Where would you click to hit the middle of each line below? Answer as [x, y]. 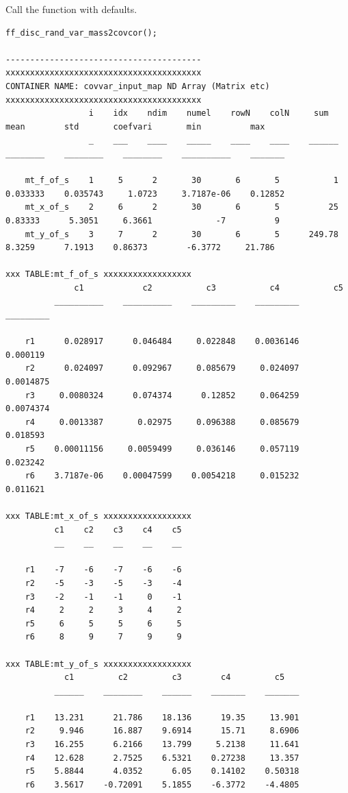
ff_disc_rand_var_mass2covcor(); [81, 33]
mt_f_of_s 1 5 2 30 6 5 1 [182, 181]
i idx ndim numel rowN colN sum [209, 113]
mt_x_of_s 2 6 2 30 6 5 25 [182, 207]
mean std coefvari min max [135, 126]
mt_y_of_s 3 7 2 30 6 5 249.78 [182, 234]
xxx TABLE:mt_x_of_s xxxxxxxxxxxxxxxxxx [99, 516]
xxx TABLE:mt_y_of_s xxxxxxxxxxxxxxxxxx [99, 664]
